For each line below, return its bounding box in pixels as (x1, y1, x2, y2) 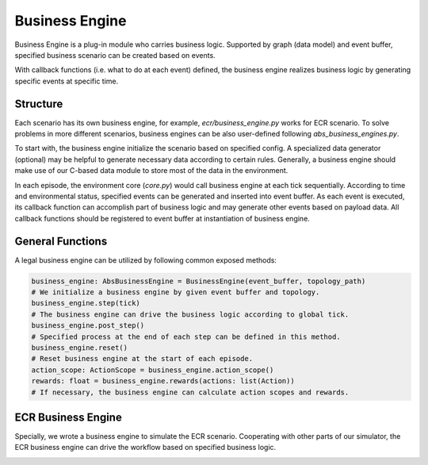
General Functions (14, 234, 108, 248)
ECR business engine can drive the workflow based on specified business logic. (14, 443, 277, 452)
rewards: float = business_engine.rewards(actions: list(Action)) (31, 377, 295, 386)
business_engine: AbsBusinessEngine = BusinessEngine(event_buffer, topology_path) (31, 276, 366, 286)
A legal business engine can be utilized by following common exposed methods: (14, 255, 277, 265)
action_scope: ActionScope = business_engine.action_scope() (31, 365, 274, 375)
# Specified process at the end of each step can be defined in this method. (31, 332, 341, 341)
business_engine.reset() (31, 343, 128, 352)
